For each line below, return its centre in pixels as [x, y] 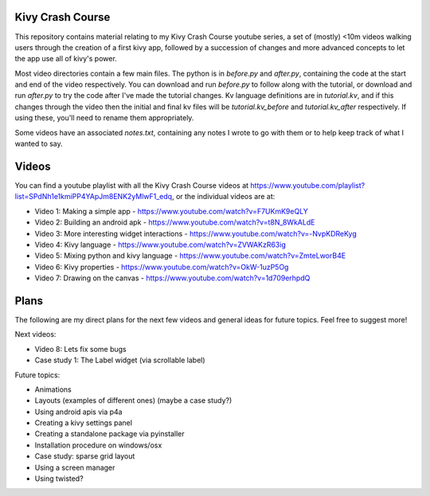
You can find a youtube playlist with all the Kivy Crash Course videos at [132, 185]
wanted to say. [39, 144]
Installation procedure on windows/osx [98, 445]
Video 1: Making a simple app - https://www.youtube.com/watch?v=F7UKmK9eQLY [171, 211]
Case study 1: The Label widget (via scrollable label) [120, 360]
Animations [53, 389]
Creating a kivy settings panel [84, 423]
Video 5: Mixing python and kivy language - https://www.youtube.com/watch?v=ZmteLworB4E [190, 256]
